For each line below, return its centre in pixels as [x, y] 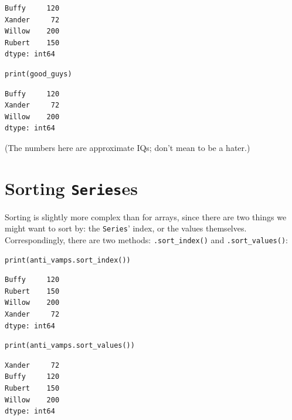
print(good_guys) [38, 74]
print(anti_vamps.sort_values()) [70, 346]
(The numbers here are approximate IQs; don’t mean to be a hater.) [128, 147]
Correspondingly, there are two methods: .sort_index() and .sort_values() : [146, 240]
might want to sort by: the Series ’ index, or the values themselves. [126, 228]
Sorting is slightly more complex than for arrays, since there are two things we [146, 216]
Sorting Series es [71, 188]
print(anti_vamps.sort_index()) [68, 260]
